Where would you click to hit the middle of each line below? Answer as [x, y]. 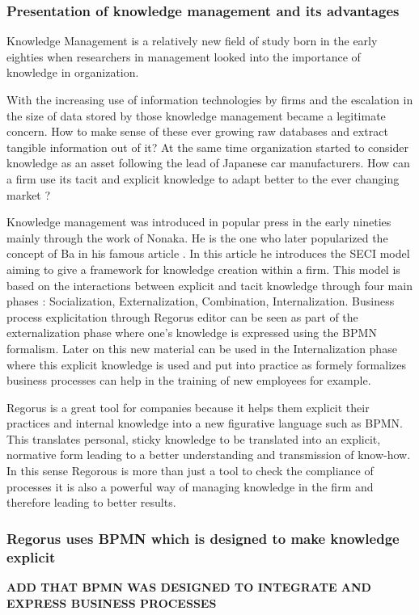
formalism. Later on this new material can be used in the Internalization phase [202, 348]
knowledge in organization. [73, 72]
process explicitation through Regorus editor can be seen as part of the [182, 316]
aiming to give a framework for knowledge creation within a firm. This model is [203, 269]
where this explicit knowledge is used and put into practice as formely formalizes [207, 364]
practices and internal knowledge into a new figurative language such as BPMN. [205, 423]
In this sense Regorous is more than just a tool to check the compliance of [190, 471]
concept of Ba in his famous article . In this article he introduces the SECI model [208, 253]
